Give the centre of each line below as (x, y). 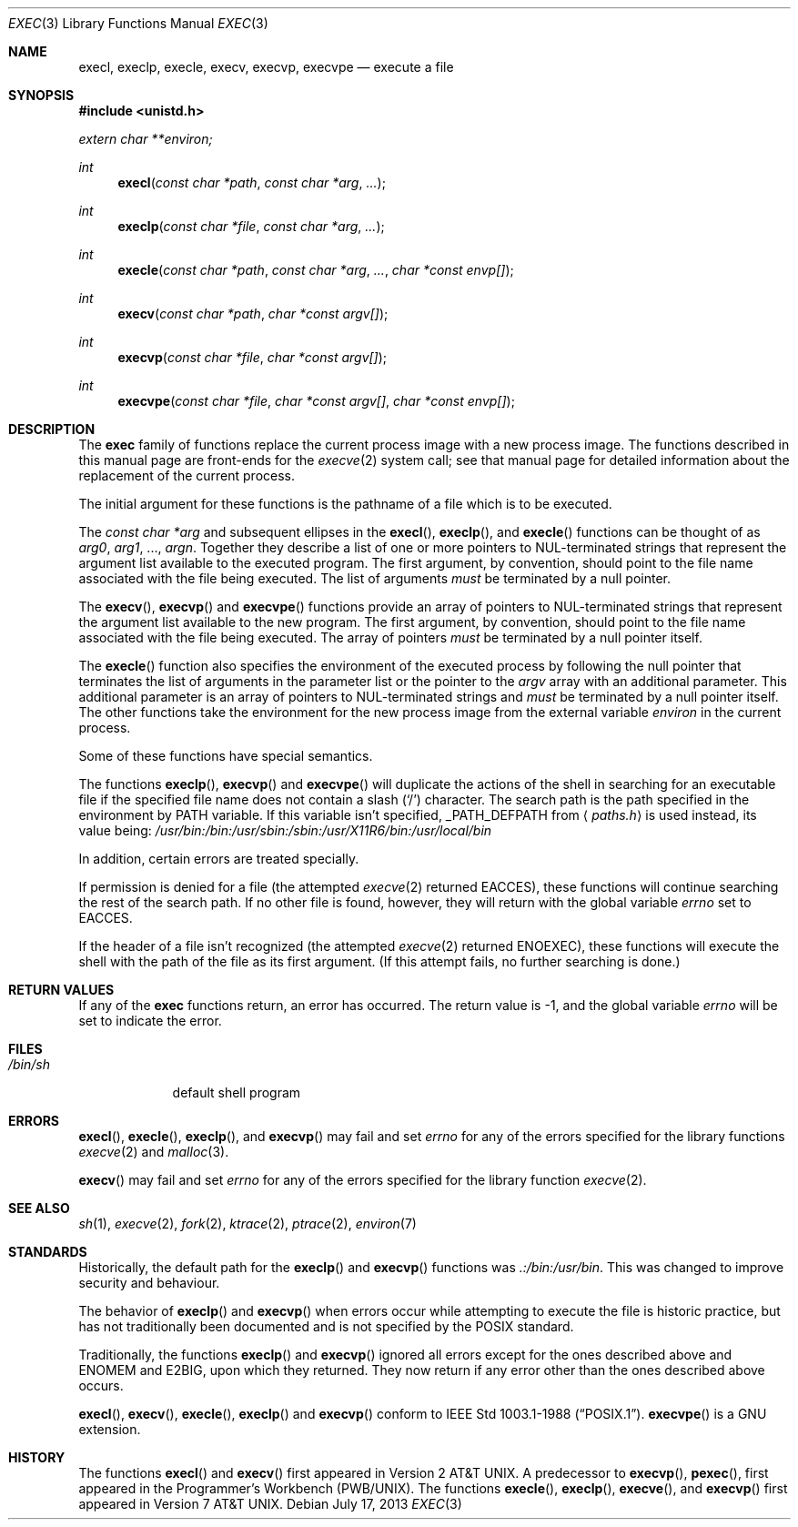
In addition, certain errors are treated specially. (219, 859)
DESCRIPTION (52, 429)
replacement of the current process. (187, 475)
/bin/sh (30, 1064)
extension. (110, 1429)
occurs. (101, 1385)
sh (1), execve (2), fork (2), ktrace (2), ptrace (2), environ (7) (247, 1224)
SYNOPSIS (41, 95)
